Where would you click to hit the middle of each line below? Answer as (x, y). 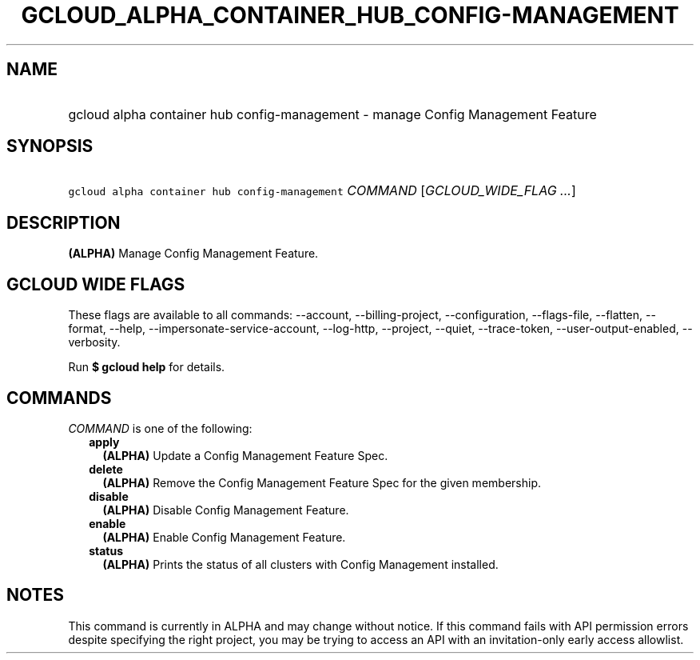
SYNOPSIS (50, 146)
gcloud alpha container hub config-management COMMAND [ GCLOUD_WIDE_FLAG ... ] (322, 191)
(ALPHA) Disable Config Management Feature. (226, 510)
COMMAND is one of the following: (160, 428)
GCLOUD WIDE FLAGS (96, 284)
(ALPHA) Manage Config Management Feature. (193, 254)
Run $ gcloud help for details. (147, 367)
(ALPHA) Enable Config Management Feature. (224, 537)
